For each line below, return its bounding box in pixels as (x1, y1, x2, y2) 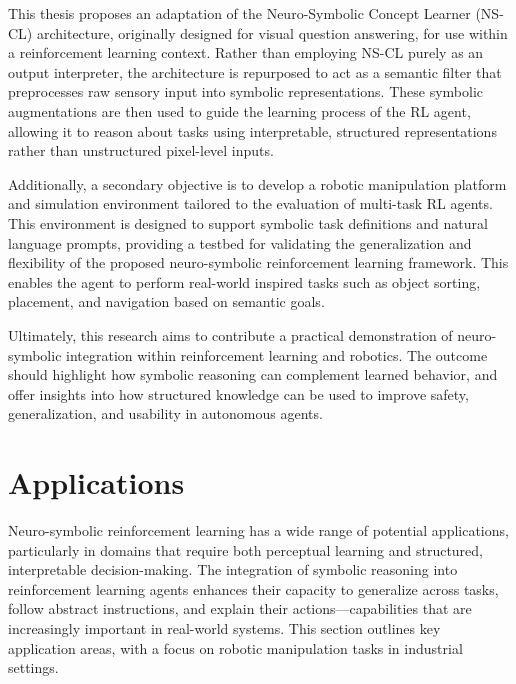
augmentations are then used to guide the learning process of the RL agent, (8, 100, 471, 121)
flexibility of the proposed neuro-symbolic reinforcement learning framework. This (8, 252, 509, 273)
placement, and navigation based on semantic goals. (8, 291, 325, 312)
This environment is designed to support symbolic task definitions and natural (8, 212, 488, 233)
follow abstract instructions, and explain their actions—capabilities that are (8, 598, 472, 619)
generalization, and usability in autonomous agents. (8, 403, 323, 424)
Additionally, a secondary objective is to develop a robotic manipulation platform (8, 173, 507, 194)
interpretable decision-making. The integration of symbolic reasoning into (8, 559, 458, 580)
